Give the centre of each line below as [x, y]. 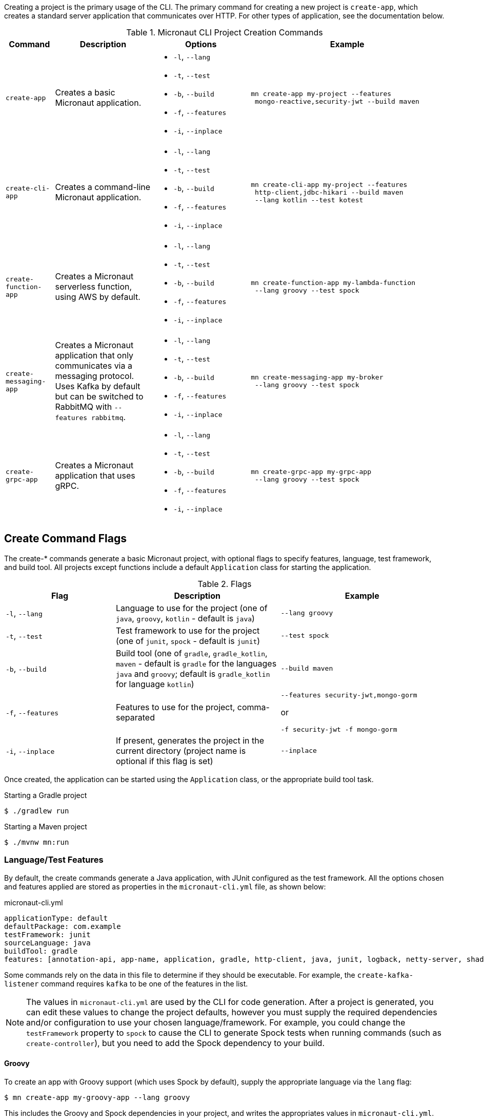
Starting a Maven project [46, 826]
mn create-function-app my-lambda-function [333, 283]
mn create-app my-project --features [321, 94]
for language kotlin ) [155, 684]
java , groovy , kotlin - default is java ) [185, 618]
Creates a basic [85, 92]
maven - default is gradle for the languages [196, 663]
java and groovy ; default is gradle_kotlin [193, 673]
